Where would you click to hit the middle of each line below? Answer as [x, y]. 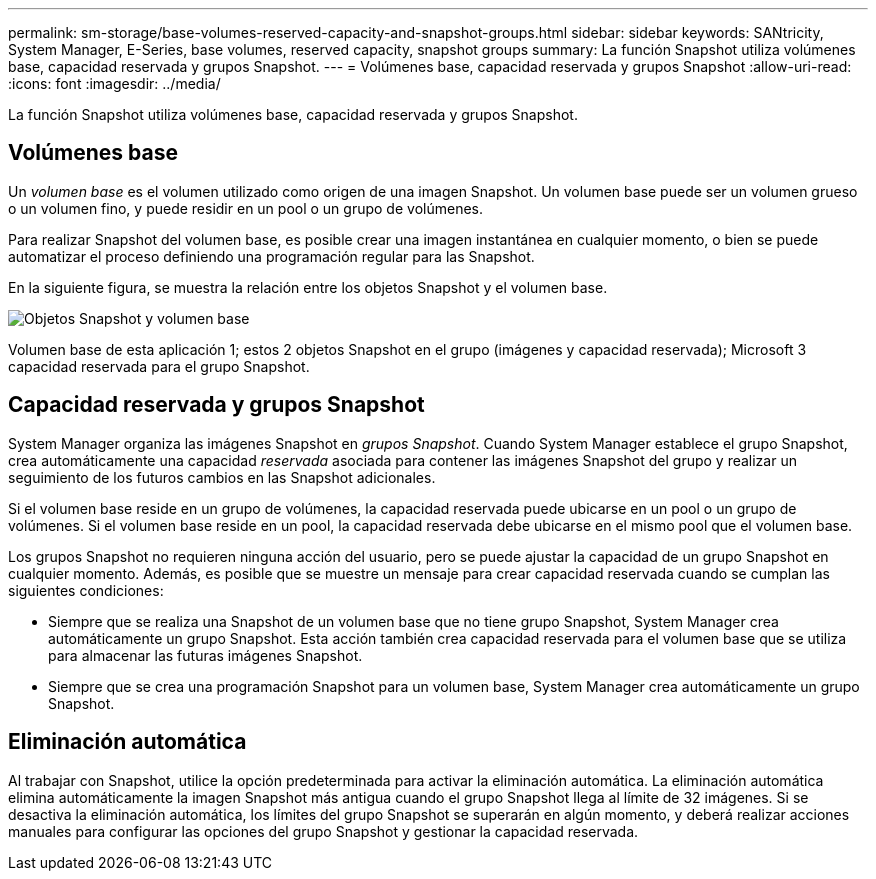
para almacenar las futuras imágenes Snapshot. [205, 655]
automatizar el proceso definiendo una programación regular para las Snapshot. [271, 256]
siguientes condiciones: [86, 590]
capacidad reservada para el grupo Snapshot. [159, 366]
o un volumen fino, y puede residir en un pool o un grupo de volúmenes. [245, 208]
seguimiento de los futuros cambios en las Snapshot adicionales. [222, 477]
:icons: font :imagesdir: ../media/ [114, 83]
